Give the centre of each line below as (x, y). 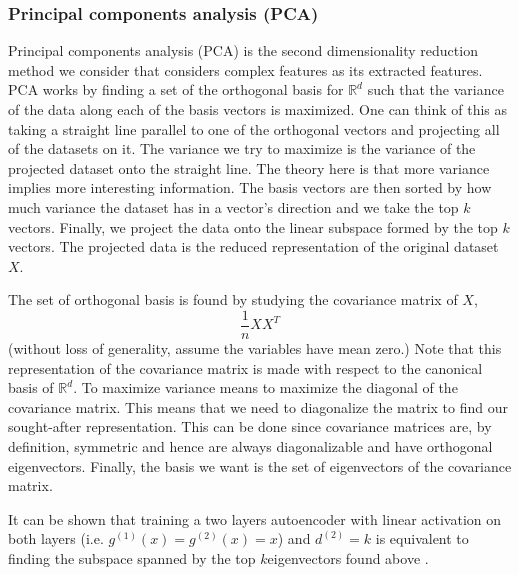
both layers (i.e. (56, 538)
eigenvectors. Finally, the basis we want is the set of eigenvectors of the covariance (260, 465)
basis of (31, 387)
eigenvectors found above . (348, 557)
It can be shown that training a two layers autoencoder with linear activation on (255, 518)
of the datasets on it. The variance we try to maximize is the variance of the (242, 148)
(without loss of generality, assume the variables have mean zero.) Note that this (255, 348)
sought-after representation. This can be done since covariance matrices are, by (250, 426)
